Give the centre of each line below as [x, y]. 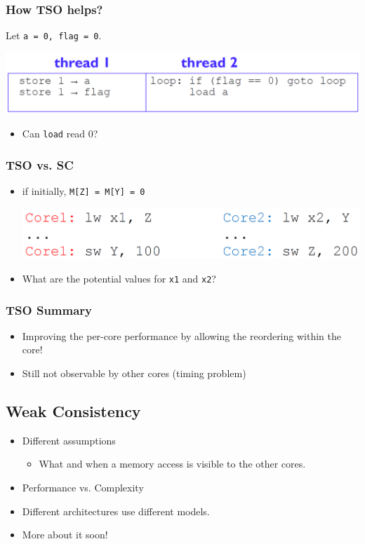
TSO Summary [49, 310]
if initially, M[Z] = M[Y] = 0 [84, 190]
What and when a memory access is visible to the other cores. [172, 464]
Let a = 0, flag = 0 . [54, 35]
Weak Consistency [73, 411]
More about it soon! [65, 535]
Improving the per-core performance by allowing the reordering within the [181, 335]
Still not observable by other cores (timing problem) [134, 373]
